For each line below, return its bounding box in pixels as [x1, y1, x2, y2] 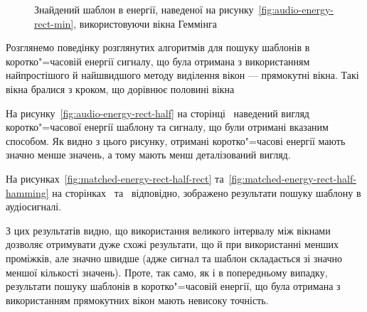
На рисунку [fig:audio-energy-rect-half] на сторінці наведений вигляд [6, 105, 309, 120]
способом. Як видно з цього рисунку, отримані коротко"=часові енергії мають [6, 133, 346, 148]
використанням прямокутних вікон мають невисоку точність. [6, 292, 269, 307]
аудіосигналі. [6, 199, 62, 214]
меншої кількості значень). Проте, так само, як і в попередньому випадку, [6, 264, 328, 279]
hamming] [6, 185, 49, 200]
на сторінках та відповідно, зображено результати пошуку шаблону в [52, 185, 361, 200]
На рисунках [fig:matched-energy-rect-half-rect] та [6, 171, 224, 185]
